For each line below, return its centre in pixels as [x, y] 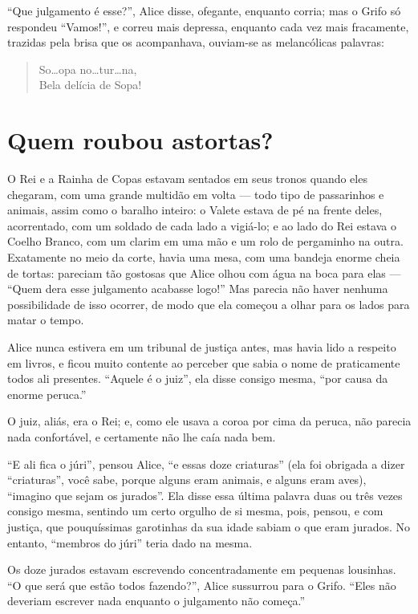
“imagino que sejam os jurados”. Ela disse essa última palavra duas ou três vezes [205, 495]
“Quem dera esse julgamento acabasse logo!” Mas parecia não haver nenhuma [198, 289]
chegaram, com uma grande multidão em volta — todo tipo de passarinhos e [196, 194]
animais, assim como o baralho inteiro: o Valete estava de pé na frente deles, [195, 210]
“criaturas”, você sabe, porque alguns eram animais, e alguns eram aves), [187, 480]
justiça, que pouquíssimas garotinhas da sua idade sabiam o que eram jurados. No [209, 526]
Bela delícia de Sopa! [90, 85]
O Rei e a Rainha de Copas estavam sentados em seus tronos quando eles [187, 179]
